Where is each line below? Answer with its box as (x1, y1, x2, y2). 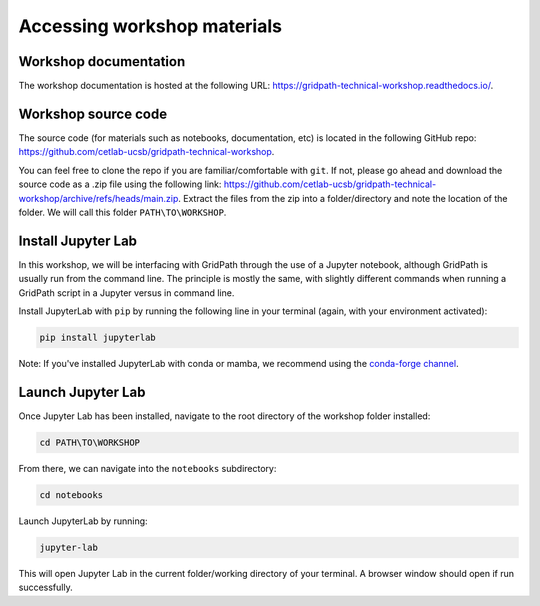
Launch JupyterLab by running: (18, 515, 149, 527)
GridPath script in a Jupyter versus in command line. (18, 286, 235, 299)
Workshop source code (18, 105, 168, 122)
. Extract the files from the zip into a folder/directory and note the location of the (178, 192, 508, 204)
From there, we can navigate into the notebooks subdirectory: (18, 462, 277, 474)
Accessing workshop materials (18, 15, 282, 37)
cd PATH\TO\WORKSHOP (39, 436, 140, 448)
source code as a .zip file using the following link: (18, 178, 222, 190)
